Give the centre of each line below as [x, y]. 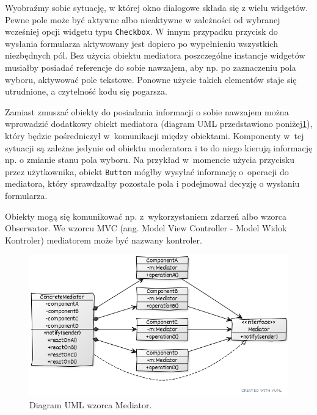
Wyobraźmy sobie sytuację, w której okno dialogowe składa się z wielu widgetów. [157, 7]
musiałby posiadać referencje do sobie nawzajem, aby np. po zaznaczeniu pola [151, 67]
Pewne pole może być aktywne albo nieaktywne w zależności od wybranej [143, 19]
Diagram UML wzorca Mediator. [91, 405]
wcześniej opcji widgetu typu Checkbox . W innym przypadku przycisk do [141, 31]
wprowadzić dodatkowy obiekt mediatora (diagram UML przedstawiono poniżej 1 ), [159, 124]
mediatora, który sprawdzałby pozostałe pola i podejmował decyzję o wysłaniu [152, 183]
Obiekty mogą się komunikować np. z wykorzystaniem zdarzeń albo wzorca [146, 216]
